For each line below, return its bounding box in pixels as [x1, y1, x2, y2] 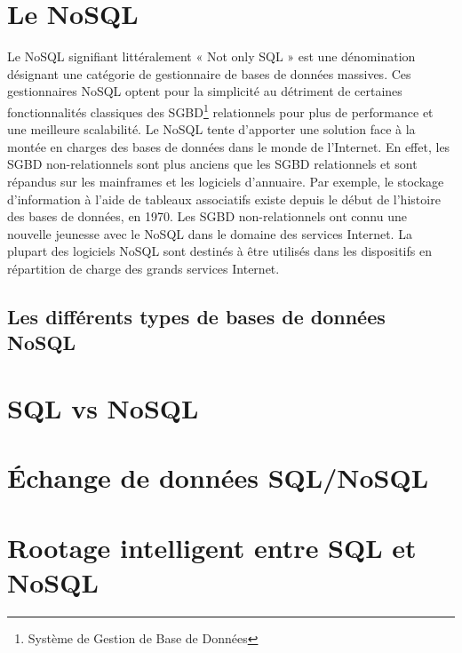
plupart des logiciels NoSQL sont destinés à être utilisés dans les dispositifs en [7, 242, 432, 260]
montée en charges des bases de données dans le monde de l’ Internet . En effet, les [7, 137, 450, 155]
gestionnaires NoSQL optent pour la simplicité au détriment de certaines [7, 82, 402, 100]
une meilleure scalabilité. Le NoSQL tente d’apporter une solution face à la [7, 120, 416, 139]
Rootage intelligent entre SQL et [7, 529, 417, 565]
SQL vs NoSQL [7, 389, 199, 426]
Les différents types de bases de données [7, 302, 386, 330]
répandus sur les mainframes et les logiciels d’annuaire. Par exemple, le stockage [7, 171, 444, 190]
